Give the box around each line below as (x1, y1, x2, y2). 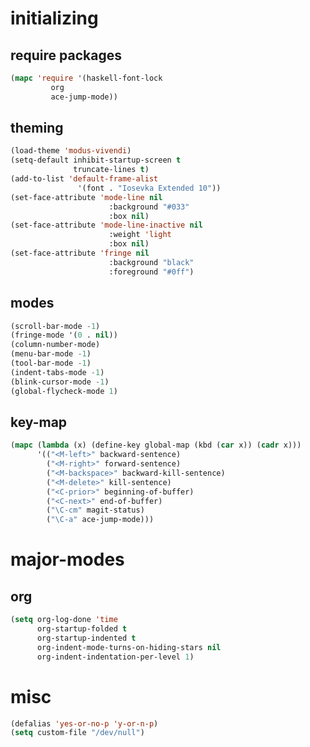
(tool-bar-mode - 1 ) (10, 358, 92, 368)
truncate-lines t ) (73, 165, 150, 175)
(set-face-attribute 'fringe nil (10, 248, 150, 259)
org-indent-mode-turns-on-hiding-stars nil (36, 642, 222, 652)
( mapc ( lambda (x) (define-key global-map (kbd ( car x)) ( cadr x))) (10, 440, 302, 451)
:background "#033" (108, 202, 190, 212)
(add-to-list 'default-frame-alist (10, 174, 159, 184)
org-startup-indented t (36, 633, 137, 643)
